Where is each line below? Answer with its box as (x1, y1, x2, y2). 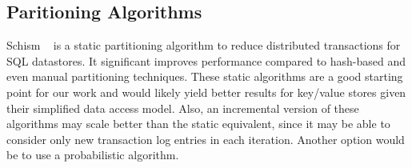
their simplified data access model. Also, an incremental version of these (6, 99, 359, 116)
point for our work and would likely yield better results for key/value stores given (6, 83, 406, 100)
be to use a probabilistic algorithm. (6, 146, 179, 163)
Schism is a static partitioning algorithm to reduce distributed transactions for (6, 37, 401, 54)
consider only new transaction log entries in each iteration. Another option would (6, 130, 405, 147)
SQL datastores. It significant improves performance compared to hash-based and (6, 52, 406, 69)
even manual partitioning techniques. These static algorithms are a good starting (6, 68, 403, 85)
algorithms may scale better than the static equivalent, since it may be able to (6, 115, 390, 132)
